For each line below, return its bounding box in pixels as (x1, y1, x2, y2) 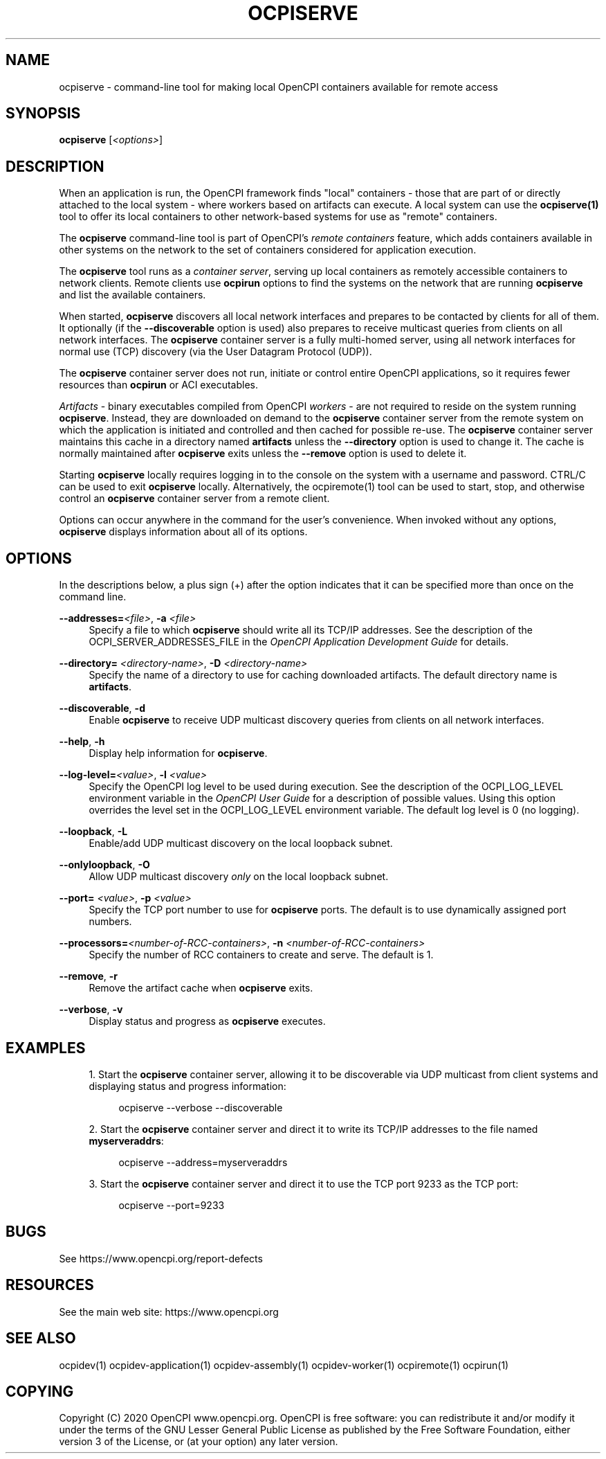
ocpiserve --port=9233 (118, 1199, 225, 1211)
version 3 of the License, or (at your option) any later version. (59, 1435, 338, 1448)
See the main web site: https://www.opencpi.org (59, 1305, 279, 1318)
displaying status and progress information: (89, 1080, 286, 1092)
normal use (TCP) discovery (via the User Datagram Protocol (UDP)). (59, 346, 372, 358)
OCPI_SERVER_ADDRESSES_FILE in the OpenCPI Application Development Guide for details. (89, 636, 509, 648)
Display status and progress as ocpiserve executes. (89, 1015, 326, 1028)
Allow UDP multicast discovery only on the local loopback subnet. (89, 870, 389, 883)
